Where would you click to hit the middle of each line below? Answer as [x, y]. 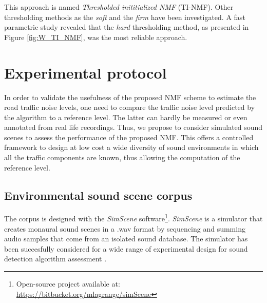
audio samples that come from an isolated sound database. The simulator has [126, 239]
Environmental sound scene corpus [98, 195]
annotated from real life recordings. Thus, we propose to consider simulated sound [133, 127]
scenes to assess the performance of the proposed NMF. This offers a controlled [129, 137]
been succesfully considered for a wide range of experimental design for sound [126, 248]
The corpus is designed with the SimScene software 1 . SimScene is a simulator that [133, 218]
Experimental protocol [85, 72]
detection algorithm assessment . [55, 259]
